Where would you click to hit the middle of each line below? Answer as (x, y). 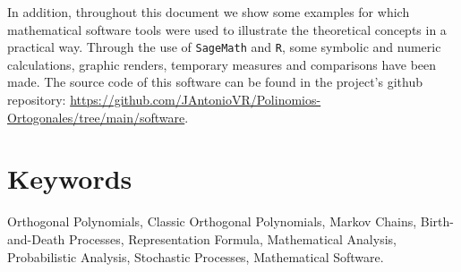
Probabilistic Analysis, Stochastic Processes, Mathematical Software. (196, 256)
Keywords (70, 178)
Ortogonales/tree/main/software (96, 117)
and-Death (36, 238)
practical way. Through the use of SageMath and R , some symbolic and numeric (224, 47)
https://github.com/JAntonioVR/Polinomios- (196, 100)
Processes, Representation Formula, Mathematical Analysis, (233, 238)
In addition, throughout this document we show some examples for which (209, 12)
